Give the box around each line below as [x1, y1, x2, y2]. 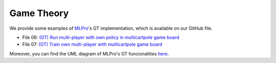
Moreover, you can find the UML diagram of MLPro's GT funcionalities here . [9, 50, 169, 56]
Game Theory [9, 8, 69, 19]
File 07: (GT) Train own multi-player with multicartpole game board [22, 41, 163, 47]
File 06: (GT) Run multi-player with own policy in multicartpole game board [22, 34, 179, 40]
